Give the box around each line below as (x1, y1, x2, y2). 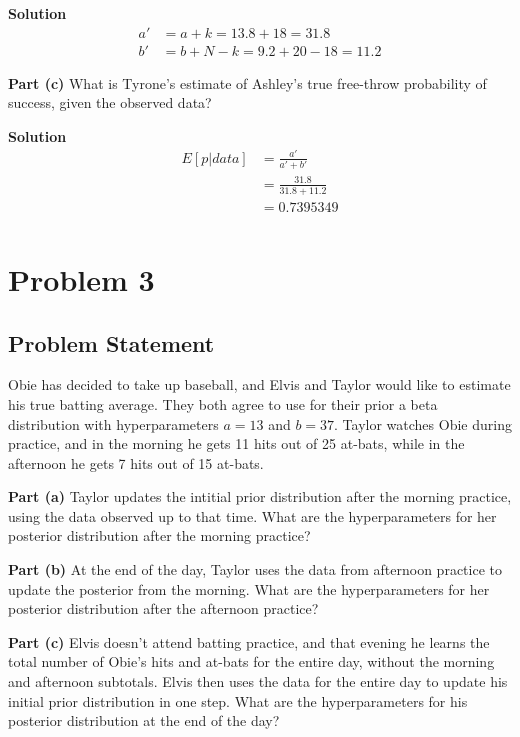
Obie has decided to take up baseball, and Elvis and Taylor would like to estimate (8, 374, 511, 395)
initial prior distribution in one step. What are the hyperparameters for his (8, 690, 468, 711)
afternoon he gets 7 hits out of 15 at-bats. (8, 452, 264, 473)
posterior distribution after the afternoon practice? (8, 598, 319, 619)
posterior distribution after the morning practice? (8, 525, 311, 546)
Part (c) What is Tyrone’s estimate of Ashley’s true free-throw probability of (8, 72, 487, 93)
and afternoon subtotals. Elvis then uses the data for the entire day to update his (8, 671, 508, 692)
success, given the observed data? (8, 92, 212, 113)
